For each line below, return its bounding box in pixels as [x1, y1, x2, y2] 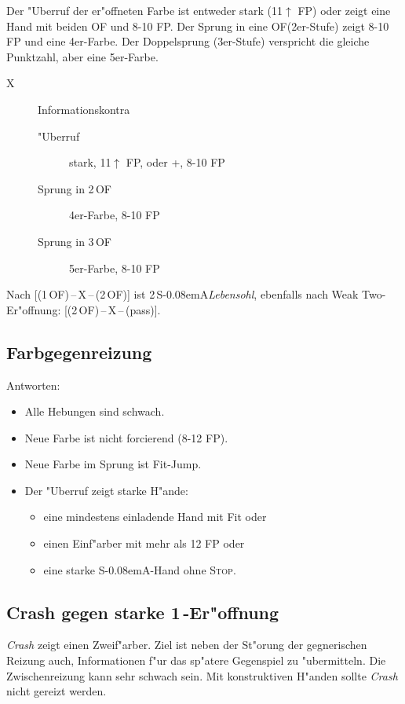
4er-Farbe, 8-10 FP [69, 207, 160, 223]
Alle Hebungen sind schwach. [24, 403, 165, 420]
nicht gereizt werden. [6, 683, 107, 699]
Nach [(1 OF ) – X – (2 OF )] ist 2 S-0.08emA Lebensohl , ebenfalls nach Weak [6, 286, 359, 302]
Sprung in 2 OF [38, 180, 111, 196]
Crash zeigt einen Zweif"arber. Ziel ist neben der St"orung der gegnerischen [6, 636, 367, 653]
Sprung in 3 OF [38, 233, 111, 249]
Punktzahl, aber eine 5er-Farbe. [6, 48, 159, 64]
